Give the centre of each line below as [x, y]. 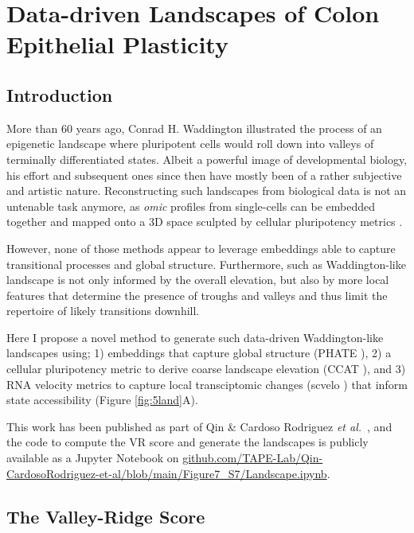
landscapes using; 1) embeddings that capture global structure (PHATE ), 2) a [199, 353]
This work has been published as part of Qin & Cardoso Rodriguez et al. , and [199, 426]
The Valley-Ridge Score [106, 516]
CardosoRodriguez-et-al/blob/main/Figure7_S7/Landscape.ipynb [167, 473]
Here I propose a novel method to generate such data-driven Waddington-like [195, 337]
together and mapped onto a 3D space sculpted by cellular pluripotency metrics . [205, 222]
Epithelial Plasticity [117, 44]
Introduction [60, 94]
